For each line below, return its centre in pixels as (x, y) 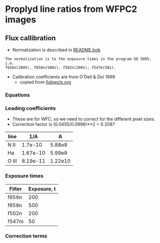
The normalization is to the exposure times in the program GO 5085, (79, 59)
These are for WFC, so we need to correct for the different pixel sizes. (84, 119)
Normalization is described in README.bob (56, 50)
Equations (18, 95)
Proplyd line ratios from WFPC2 (71, 9)
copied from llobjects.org (45, 82)
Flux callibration (30, 38)
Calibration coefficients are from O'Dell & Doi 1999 (64, 77)
